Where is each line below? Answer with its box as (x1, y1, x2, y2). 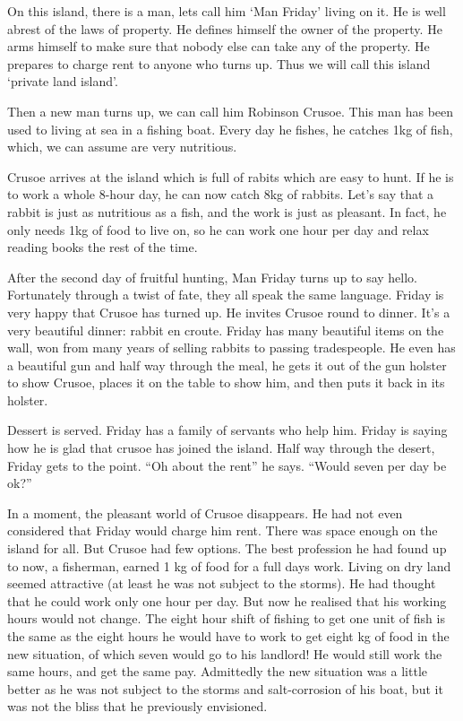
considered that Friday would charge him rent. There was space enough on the (7, 521, 438, 540)
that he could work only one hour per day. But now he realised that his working (7, 591, 447, 610)
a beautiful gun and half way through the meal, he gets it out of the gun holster (7, 355, 447, 374)
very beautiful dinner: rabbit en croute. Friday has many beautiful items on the (7, 320, 444, 339)
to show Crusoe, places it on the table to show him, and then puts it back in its (7, 373, 445, 392)
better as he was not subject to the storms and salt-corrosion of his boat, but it (7, 679, 443, 698)
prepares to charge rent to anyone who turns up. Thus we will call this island (7, 54, 431, 73)
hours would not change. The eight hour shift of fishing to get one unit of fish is (7, 609, 445, 628)
